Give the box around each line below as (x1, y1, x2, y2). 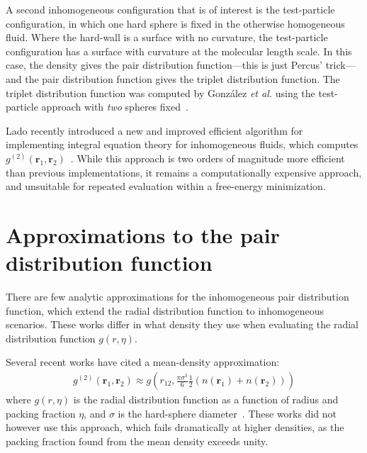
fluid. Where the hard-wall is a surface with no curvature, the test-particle (6, 30, 328, 45)
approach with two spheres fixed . (41, 99, 188, 114)
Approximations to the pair (6, 220, 280, 249)
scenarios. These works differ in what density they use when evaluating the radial (6, 317, 358, 332)
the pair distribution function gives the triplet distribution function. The (25, 71, 340, 86)
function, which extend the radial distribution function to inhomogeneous (6, 303, 324, 318)
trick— (325, 57, 356, 72)
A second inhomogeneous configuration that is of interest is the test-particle (6, 2, 335, 16)
